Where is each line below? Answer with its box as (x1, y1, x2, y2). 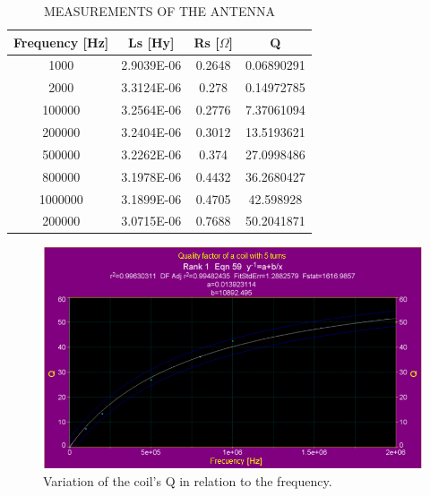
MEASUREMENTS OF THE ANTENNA (43, 2, 275, 20)
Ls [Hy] (128, 32, 175, 51)
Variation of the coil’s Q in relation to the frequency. (43, 471, 332, 490)
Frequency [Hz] (13, 32, 109, 51)
